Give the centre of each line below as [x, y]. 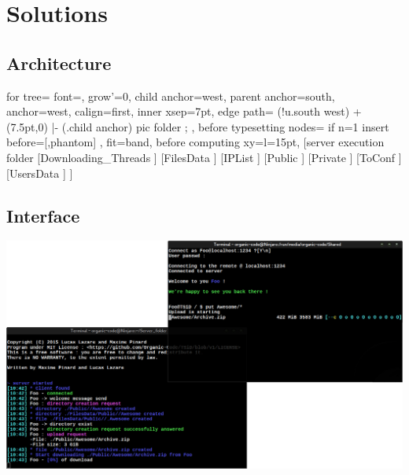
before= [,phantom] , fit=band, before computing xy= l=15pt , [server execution [195, 142]
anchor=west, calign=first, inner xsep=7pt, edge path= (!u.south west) [178, 111]
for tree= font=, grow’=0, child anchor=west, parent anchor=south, [171, 96]
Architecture [59, 63]
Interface [43, 215]
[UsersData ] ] [40, 173]
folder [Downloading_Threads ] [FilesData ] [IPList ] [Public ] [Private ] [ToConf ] [204, 157]
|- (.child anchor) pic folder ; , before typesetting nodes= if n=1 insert [220, 126]
